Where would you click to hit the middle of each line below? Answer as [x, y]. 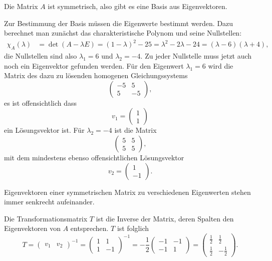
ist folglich [133, 228]
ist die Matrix [135, 130]
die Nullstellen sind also [41, 56]
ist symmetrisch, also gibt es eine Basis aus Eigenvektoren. [138, 6]
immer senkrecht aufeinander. [49, 202]
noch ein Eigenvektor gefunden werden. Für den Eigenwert [94, 65]
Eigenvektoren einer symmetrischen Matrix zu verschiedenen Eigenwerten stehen [127, 192]
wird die [221, 65]
